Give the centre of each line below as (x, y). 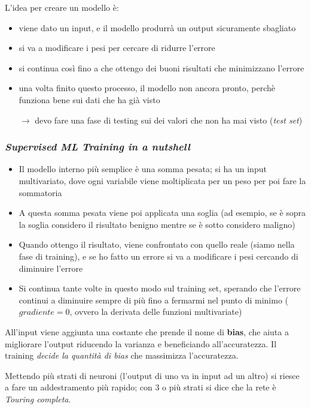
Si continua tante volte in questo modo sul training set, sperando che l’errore (160, 288)
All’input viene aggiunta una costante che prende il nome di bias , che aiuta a (147, 331)
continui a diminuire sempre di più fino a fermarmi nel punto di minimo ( (154, 300)
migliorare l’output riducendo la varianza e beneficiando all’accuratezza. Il (141, 343)
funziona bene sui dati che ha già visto (89, 99)
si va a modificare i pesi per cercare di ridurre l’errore (117, 48)
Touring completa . (38, 399)
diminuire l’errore (51, 268)
